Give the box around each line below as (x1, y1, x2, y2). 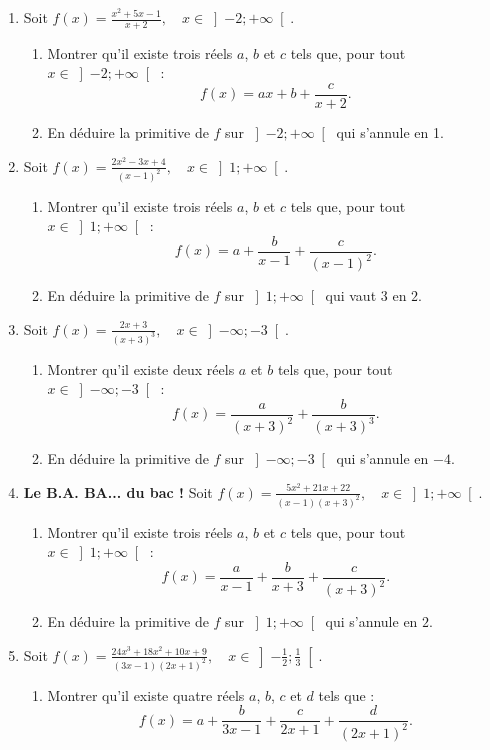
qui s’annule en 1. (336, 122, 444, 143)
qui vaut (325, 285, 377, 306)
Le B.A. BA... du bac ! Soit (23, 481, 213, 502)
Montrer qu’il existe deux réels (47, 358, 235, 379)
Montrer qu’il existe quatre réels (47, 684, 245, 705)
